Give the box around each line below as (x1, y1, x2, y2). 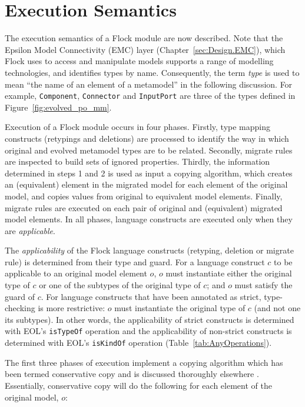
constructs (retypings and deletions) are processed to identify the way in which (5, 132, 289, 144)
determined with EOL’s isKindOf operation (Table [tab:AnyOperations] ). (5, 336, 272, 349)
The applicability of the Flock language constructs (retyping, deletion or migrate (5, 244, 294, 256)
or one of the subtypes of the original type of (39, 279, 201, 291)
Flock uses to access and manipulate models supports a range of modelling (5, 55, 274, 67)
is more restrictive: (38, 302, 105, 314)
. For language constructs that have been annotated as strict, (41, 290, 261, 302)
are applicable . (5, 224, 55, 236)
